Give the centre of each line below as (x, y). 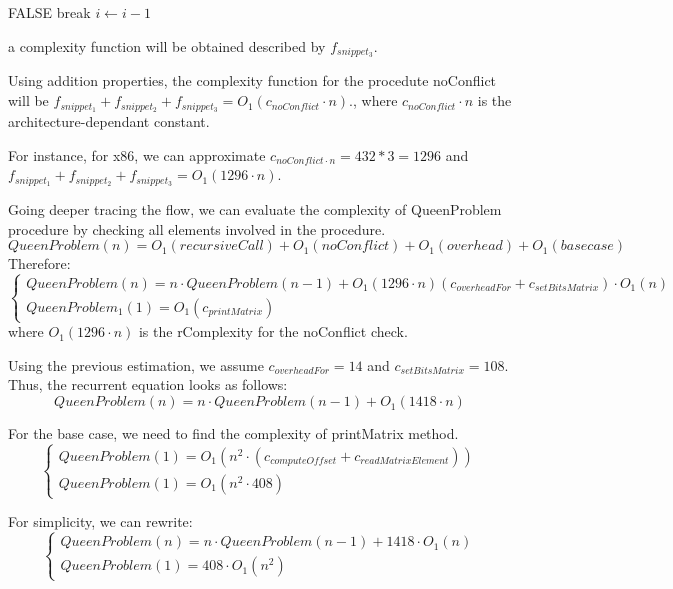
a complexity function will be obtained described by (167, 45)
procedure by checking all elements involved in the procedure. (197, 228)
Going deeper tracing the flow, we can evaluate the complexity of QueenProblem (255, 208)
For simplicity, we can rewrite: (100, 521)
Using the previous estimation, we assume (136, 364)
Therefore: (39, 263)
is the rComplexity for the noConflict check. (273, 331)
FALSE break (49, 12)
